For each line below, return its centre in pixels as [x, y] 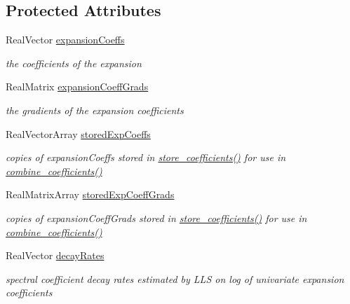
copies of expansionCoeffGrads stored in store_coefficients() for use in [156, 217]
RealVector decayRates [55, 255]
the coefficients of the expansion [74, 63]
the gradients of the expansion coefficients [95, 110]
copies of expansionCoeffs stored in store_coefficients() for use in [146, 157]
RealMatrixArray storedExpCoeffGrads [90, 194]
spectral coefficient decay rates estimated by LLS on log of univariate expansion [175, 278]
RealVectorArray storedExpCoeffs [78, 133]
